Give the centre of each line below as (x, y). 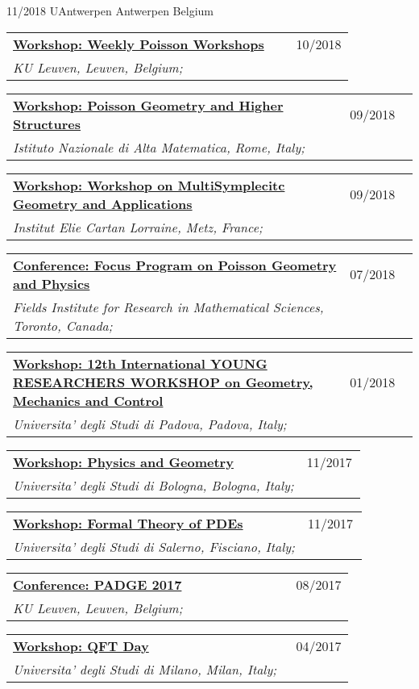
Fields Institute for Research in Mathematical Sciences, (168, 307)
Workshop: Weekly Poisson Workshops (139, 44)
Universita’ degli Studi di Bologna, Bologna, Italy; (153, 485)
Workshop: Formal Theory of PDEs (128, 523)
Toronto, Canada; (63, 325)
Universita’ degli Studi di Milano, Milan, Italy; (145, 669)
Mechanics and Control (88, 400)
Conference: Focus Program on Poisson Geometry (175, 265)
